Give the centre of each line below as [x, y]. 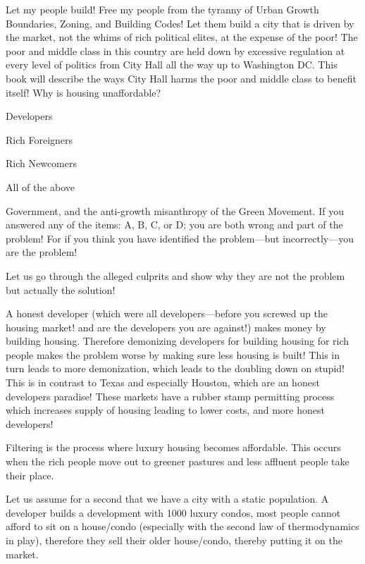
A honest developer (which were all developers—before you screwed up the [167, 313]
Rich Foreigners [39, 139]
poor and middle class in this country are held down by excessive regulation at [175, 50]
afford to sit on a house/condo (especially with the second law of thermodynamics [182, 526]
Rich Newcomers [41, 163]
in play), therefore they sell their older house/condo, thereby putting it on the [174, 540]
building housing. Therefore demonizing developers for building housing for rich [178, 341]
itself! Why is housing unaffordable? [83, 92]
